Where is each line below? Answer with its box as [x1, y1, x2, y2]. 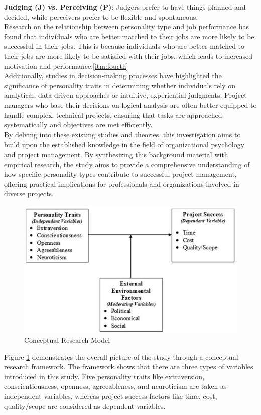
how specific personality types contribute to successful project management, [4, 169, 237, 179]
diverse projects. [4, 188, 54, 199]
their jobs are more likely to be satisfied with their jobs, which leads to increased [4, 50, 252, 61]
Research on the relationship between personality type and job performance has [4, 21, 249, 32]
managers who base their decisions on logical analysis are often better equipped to [4, 99, 257, 110]
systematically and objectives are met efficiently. [4, 119, 153, 130]
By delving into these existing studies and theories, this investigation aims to [4, 129, 241, 140]
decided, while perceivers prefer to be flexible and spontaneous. [4, 11, 198, 22]
